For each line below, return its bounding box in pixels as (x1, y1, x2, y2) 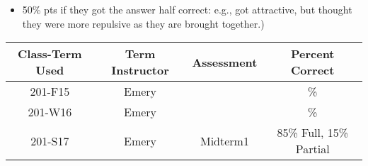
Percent (290, 45, 335, 62)
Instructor (111, 62, 169, 79)
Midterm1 (200, 132, 249, 149)
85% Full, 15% (277, 124, 349, 141)
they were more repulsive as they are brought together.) (22, 16, 265, 31)
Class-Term (18, 45, 82, 62)
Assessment (192, 53, 258, 70)
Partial (295, 140, 330, 157)
